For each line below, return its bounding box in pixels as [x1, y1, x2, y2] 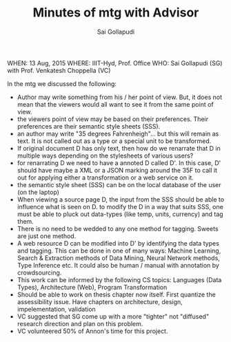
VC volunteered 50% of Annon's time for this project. [17, 327, 168, 335]
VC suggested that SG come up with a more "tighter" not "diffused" [17, 312, 209, 321]
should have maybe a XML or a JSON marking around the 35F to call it [17, 166, 218, 174]
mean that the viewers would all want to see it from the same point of [17, 100, 214, 108]
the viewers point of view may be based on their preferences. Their [17, 115, 209, 123]
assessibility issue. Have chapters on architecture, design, [17, 297, 183, 306]
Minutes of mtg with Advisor [32, 5, 199, 21]
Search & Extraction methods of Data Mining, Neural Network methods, [17, 253, 221, 262]
